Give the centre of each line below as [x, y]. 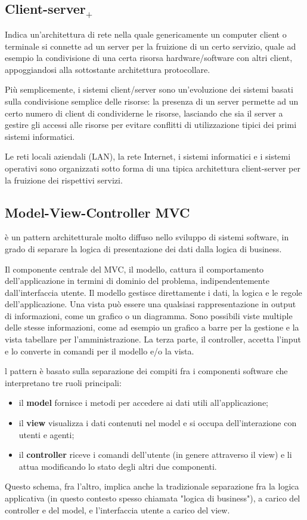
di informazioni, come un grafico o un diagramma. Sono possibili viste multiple [149, 315]
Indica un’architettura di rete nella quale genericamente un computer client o [146, 34]
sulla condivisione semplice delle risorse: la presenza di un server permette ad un [152, 101]
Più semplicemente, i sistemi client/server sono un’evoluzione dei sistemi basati [149, 89]
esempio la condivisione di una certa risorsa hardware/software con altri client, [149, 58]
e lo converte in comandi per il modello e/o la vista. [100, 351]
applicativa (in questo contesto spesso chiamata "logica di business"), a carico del [153, 498]
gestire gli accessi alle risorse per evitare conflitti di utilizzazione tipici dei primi [151, 125]
